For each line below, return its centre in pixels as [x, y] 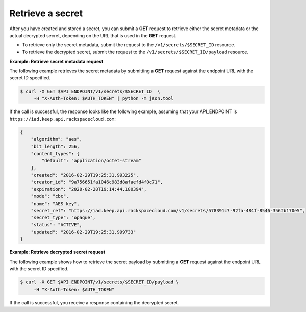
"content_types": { [55, 153]
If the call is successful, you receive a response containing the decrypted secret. [94, 302]
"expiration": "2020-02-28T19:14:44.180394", [89, 189]
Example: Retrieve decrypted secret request [57, 252]
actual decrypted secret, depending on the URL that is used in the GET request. [93, 35]
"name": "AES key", [55, 203]
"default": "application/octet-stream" [91, 161]
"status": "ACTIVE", [57, 225]
